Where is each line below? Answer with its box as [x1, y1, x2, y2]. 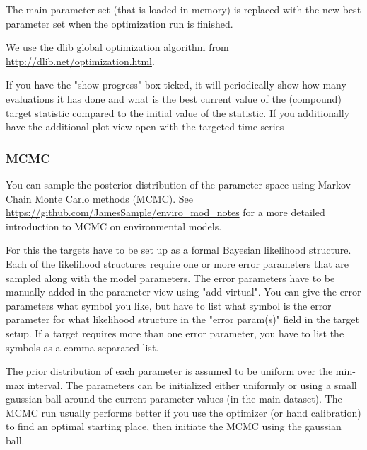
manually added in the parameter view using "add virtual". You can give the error [6, 284, 361, 299]
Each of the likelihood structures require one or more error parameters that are [6, 256, 349, 271]
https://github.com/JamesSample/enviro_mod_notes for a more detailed [6, 205, 325, 220]
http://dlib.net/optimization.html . [6, 53, 155, 68]
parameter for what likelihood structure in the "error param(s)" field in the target [6, 312, 359, 327]
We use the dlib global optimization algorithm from [6, 40, 229, 55]
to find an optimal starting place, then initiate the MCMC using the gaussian [6, 419, 342, 434]
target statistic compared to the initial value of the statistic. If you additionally [6, 105, 350, 120]
